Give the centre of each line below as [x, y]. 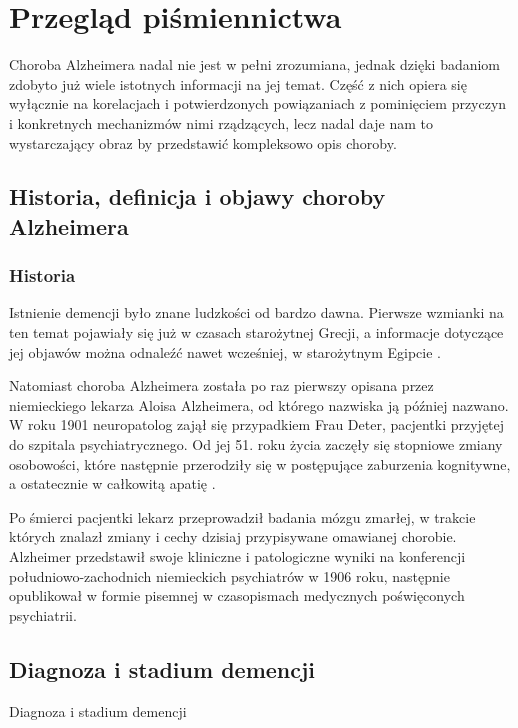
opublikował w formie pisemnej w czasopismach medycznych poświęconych [237, 595]
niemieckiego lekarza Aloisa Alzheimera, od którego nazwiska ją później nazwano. [259, 404]
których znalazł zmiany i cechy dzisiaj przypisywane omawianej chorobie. [233, 536]
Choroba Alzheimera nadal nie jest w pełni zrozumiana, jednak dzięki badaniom [255, 64]
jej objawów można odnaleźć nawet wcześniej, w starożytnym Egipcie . [225, 351]
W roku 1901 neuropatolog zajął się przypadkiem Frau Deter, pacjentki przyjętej [257, 424]
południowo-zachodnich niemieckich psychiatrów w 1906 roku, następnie [229, 575]
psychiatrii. [43, 614]
